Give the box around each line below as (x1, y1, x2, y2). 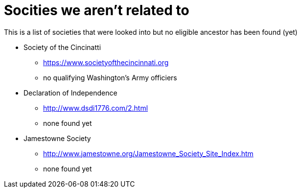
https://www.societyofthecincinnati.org (43, 58, 169, 67)
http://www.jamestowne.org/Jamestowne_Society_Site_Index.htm (43, 149, 254, 158)
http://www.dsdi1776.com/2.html (43, 103, 148, 112)
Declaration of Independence (23, 88, 117, 97)
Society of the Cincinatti (23, 43, 101, 51)
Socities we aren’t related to (4, 2, 189, 19)
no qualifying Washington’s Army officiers (43, 73, 177, 82)
